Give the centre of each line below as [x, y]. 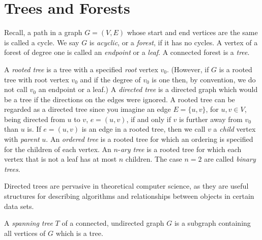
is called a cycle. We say [42, 42]
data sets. [19, 206]
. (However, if [188, 69]
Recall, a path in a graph [43, 32]
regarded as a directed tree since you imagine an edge [88, 109]
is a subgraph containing [212, 223]
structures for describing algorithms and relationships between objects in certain [129, 196]
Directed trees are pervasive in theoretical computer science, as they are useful [126, 186]
